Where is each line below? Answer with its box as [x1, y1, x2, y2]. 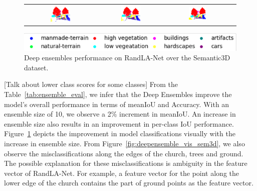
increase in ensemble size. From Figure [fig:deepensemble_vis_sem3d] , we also [4, 138, 245, 148]
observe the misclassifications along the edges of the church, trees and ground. [4, 148, 243, 158]
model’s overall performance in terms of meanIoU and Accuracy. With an [4, 99, 229, 109]
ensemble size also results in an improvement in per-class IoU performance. [4, 118, 234, 129]
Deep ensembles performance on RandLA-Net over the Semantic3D [24, 52, 230, 63]
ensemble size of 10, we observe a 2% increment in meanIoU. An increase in [4, 109, 236, 119]
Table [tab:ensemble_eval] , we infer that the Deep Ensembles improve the [4, 89, 232, 99]
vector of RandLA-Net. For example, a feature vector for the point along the [4, 167, 239, 178]
